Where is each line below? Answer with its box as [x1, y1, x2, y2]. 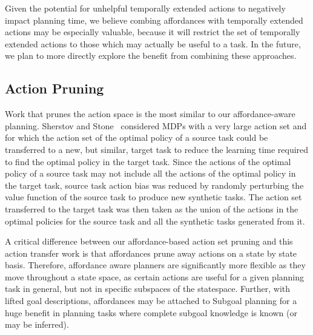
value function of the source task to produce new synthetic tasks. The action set [5, 191, 302, 203]
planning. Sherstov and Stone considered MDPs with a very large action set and [5, 119, 307, 132]
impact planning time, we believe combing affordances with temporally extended [5, 13, 303, 26]
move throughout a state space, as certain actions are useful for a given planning [5, 270, 305, 283]
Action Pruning [5, 79, 104, 98]
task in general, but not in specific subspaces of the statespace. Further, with [5, 282, 291, 295]
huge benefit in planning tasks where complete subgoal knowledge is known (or [5, 306, 297, 319]
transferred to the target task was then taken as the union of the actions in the [5, 202, 298, 215]
